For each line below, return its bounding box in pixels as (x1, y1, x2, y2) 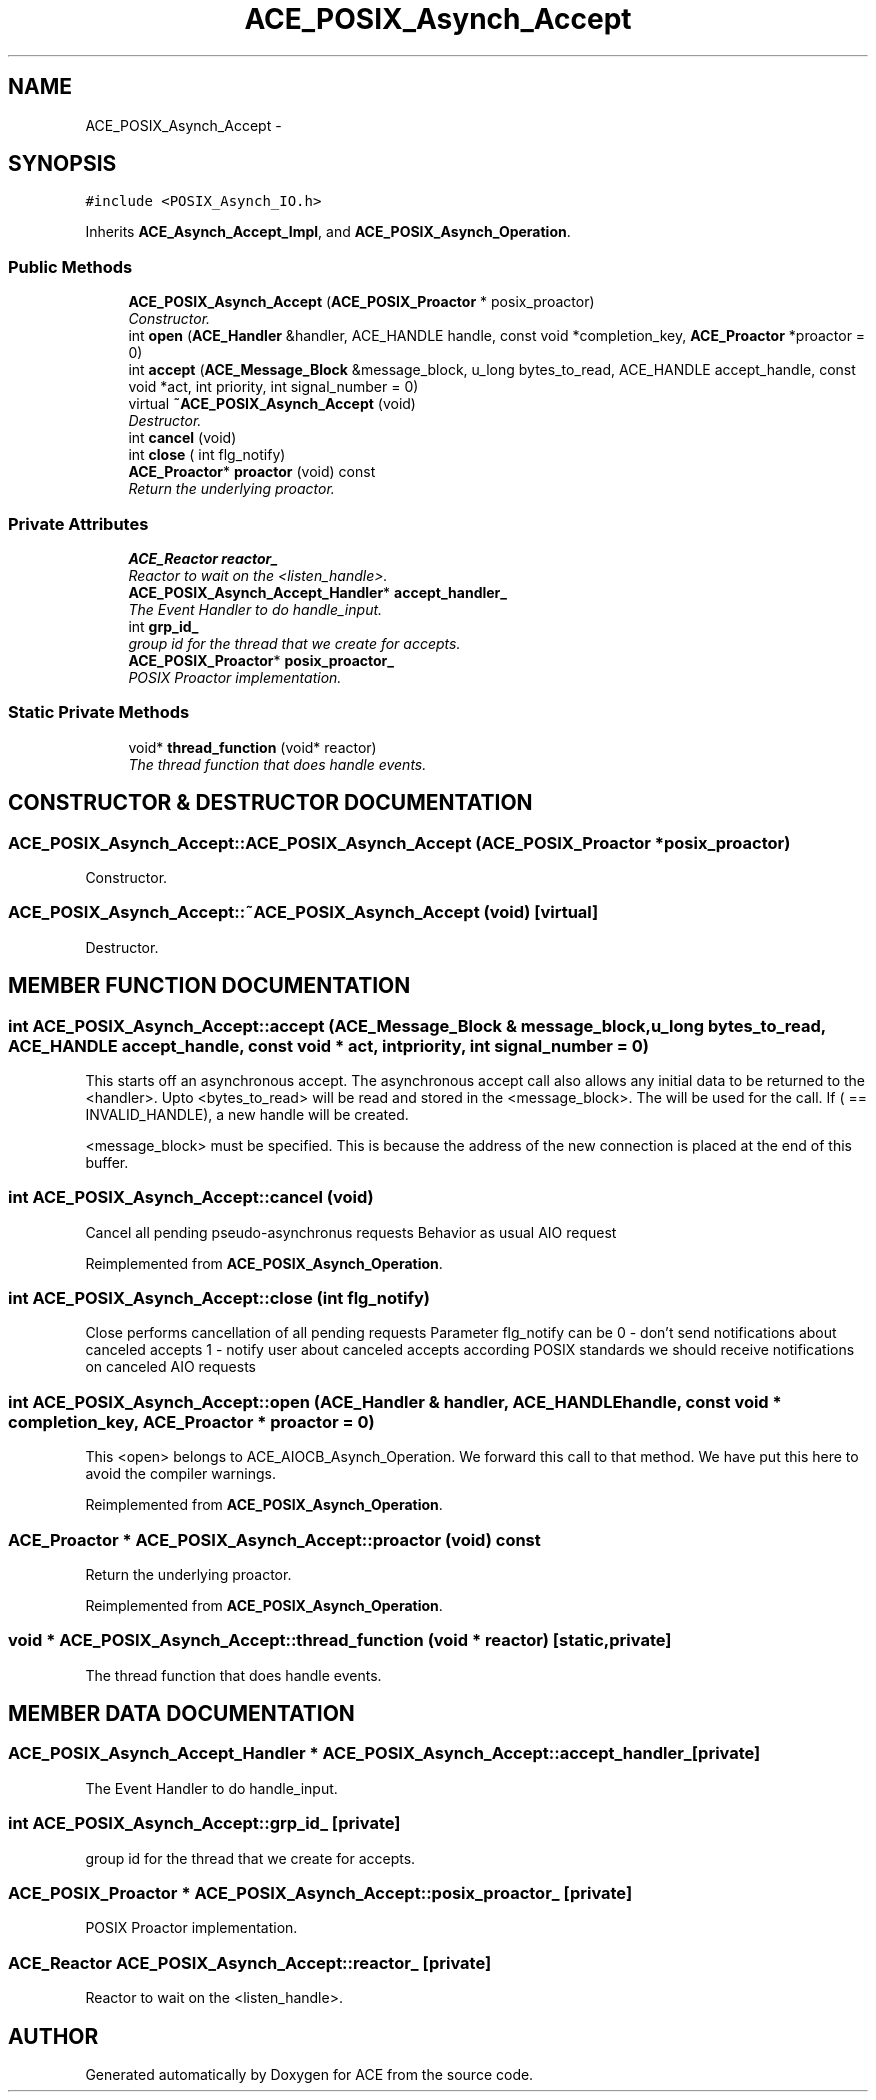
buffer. (85, 1153, 129, 1171)
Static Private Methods (8, 702, 190, 723)
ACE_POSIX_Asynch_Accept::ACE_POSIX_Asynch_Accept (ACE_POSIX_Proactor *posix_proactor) (8, 832, 791, 853)
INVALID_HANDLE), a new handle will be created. (85, 1105, 409, 1123)
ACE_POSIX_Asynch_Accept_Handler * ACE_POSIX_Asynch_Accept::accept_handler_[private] (8, 1743, 761, 1764)
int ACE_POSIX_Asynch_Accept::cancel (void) (8, 1187, 374, 1208)
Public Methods (8, 256, 133, 277)
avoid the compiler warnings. (85, 1465, 277, 1483)
